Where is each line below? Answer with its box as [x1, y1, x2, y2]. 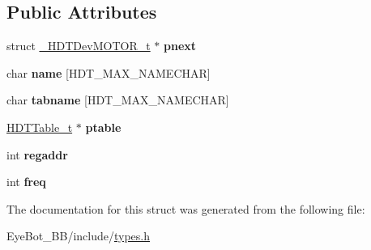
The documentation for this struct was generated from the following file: [6, 200, 365, 217]
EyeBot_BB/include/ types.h [6, 227, 151, 244]
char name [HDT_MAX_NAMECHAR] [6, 64, 211, 81]
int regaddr [6, 146, 68, 163]
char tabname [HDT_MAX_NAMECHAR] [6, 91, 229, 108]
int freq [6, 173, 46, 190]
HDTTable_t [6, 118, 73, 135]
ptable [85, 118, 122, 135]
